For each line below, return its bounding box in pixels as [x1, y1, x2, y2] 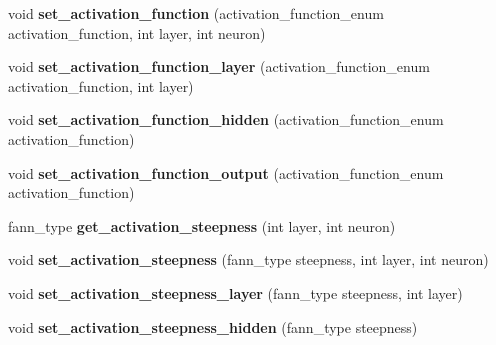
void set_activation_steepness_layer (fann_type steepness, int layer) [8, 282, 463, 303]
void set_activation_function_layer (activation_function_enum [8, 56, 430, 77]
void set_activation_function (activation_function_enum [8, 3, 384, 23]
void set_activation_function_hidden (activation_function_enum [8, 109, 444, 130]
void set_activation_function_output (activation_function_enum [8, 162, 444, 183]
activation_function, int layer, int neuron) [8, 22, 266, 43]
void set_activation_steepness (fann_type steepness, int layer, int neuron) [8, 249, 489, 270]
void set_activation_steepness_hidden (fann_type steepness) [8, 316, 418, 337]
